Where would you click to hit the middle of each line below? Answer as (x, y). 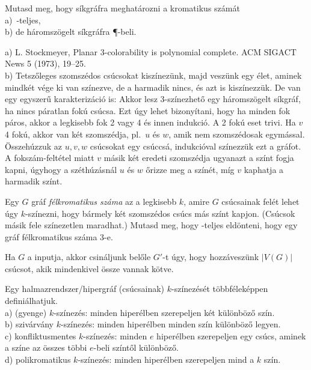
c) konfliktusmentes (41, 335)
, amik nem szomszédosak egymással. (237, 134)
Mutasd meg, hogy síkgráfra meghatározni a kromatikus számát (122, 8)
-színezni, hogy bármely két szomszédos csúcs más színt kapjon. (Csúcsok (160, 213)
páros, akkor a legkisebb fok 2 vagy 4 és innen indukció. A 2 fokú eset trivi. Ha (150, 122)
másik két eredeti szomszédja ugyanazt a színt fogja (199, 158)
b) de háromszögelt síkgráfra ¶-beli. (71, 32)
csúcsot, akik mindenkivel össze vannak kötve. (89, 268)
